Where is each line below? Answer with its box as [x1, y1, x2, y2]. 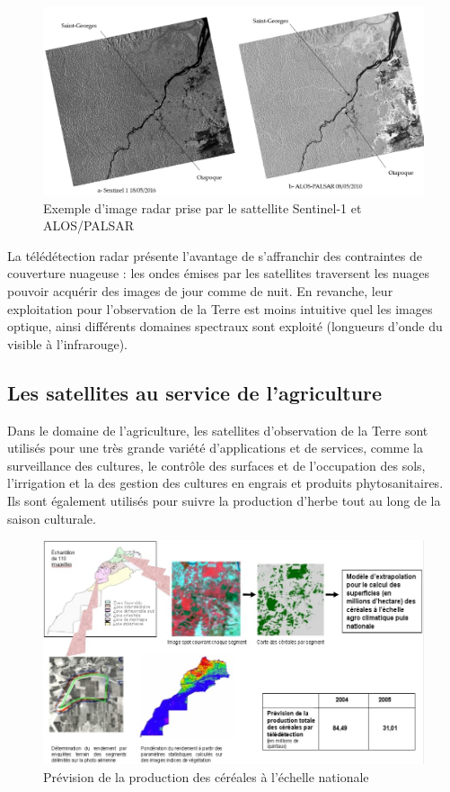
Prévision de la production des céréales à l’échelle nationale [43, 768, 369, 786]
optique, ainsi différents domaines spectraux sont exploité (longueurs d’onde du [7, 317, 443, 336]
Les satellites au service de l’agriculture [7, 378, 383, 406]
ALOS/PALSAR [43, 216, 135, 235]
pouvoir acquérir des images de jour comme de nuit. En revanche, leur [7, 282, 393, 301]
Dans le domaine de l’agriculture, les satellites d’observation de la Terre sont [7, 420, 428, 439]
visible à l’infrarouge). [7, 334, 128, 353]
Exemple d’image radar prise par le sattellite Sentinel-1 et [43, 198, 362, 217]
